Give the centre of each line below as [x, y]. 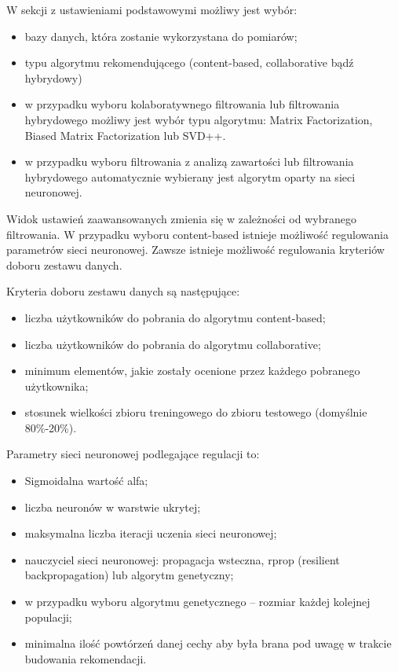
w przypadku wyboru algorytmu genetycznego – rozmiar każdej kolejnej [197, 602]
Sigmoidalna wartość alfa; [86, 481]
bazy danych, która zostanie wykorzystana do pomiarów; [161, 36]
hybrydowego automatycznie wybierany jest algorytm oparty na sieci [190, 176]
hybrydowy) [53, 77]
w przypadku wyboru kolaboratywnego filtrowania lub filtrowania [182, 104]
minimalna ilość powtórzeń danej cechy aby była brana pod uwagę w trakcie [208, 643]
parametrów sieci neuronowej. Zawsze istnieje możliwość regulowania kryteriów [195, 250]
